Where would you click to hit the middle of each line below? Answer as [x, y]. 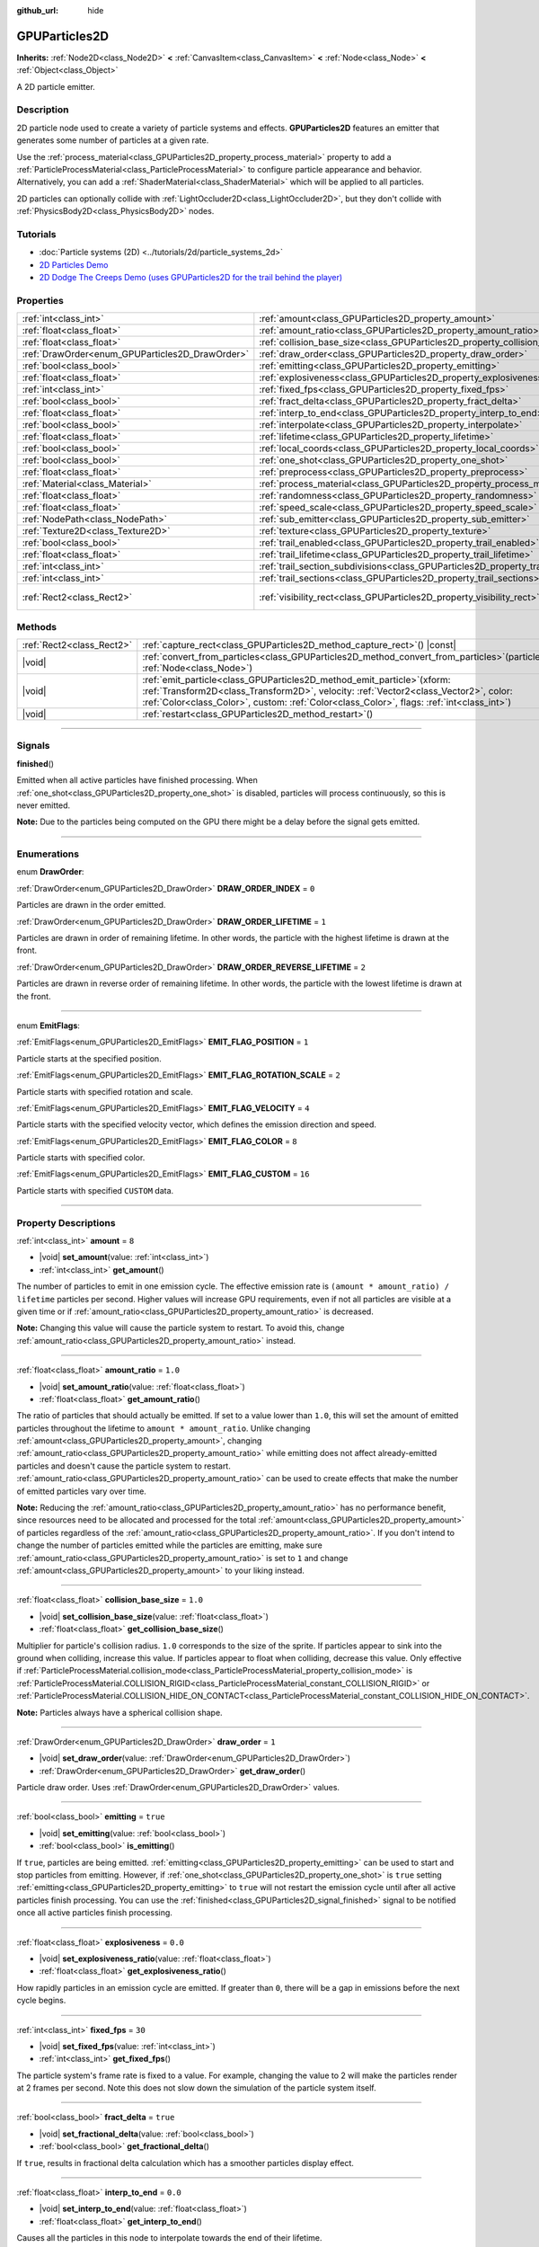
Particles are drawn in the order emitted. [91, 905]
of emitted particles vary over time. [82, 1491]
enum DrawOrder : [50, 872]
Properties [40, 300]
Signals [33, 746]
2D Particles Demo [74, 264]
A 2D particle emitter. [56, 86]
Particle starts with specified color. [81, 1158]
